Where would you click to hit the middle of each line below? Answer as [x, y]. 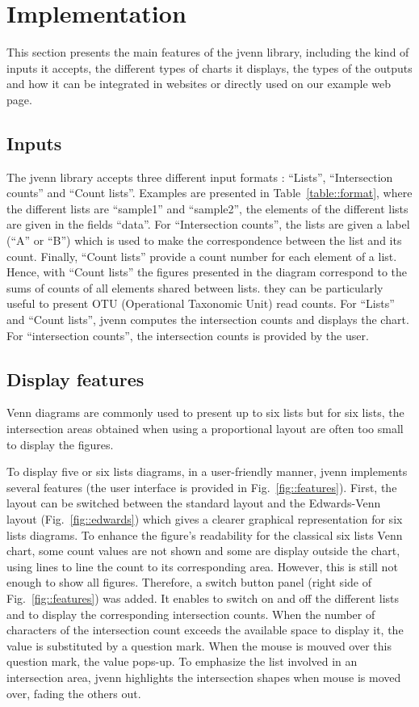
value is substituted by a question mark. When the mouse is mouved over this [199, 645]
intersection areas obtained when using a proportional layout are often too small [205, 429]
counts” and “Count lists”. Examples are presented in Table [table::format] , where [209, 193]
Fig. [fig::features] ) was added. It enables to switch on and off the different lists [203, 598]
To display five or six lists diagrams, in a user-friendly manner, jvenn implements [207, 471]
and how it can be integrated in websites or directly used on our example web [199, 84]
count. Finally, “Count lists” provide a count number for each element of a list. [202, 256]
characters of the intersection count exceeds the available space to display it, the [205, 630]
